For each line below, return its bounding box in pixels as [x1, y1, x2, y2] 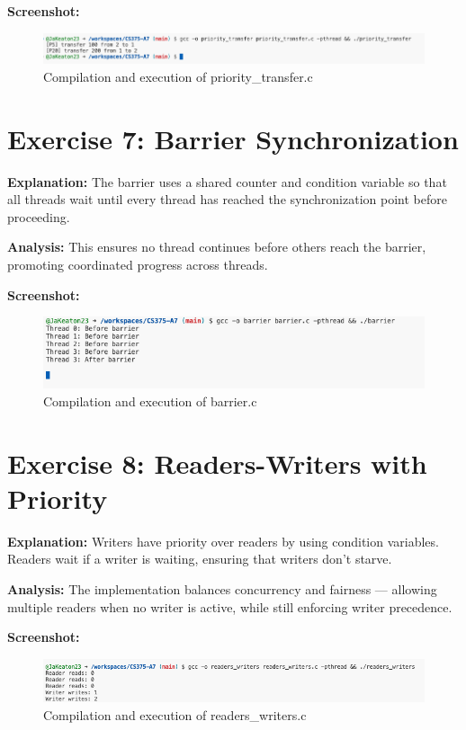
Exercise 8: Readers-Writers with [7, 444, 427, 481]
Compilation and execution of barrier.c [43, 391, 257, 410]
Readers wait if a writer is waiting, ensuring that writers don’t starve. [7, 549, 392, 568]
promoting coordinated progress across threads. [7, 255, 268, 274]
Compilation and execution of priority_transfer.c [43, 67, 313, 85]
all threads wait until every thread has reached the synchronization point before [7, 190, 447, 209]
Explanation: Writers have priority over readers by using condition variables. [7, 531, 439, 550]
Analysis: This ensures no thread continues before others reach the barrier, [7, 237, 426, 256]
